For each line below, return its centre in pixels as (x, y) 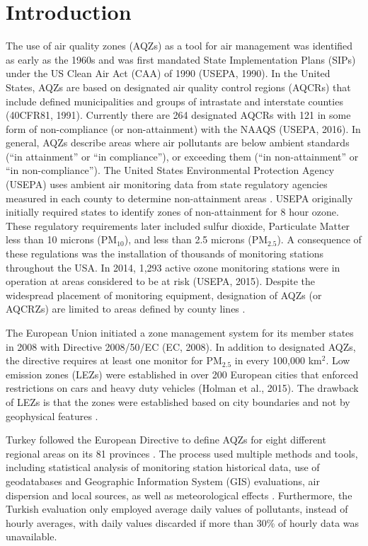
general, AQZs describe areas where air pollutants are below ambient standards (178, 143)
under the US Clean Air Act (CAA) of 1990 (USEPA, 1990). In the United (168, 73)
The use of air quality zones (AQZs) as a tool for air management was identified (179, 46)
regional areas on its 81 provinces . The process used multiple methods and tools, (182, 453)
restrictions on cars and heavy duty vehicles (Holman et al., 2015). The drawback (182, 388)
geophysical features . (52, 416)
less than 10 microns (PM (62, 239)
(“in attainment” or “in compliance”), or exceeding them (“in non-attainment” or (182, 156)
